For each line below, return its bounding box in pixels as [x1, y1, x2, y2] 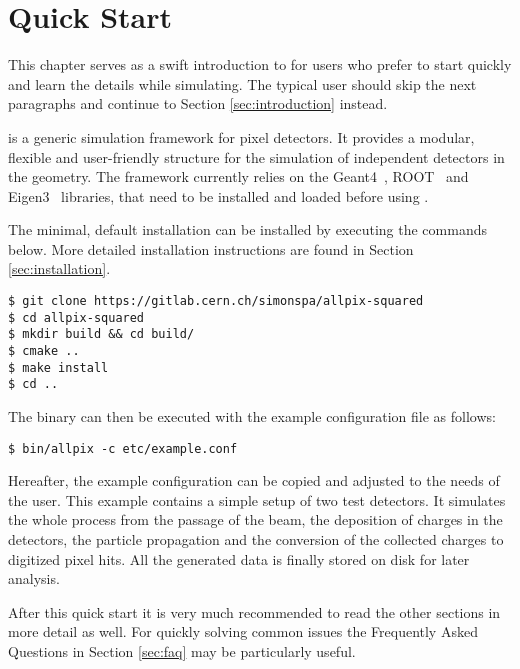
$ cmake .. [8, 344, 80, 359]
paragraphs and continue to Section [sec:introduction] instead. [8, 93, 388, 114]
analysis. [8, 568, 60, 589]
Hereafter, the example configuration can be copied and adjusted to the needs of [8, 470, 500, 491]
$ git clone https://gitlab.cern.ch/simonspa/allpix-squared [8, 294, 424, 309]
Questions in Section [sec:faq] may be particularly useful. [8, 641, 356, 661]
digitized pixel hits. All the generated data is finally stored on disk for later [8, 548, 470, 569]
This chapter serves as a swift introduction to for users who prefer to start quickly [8, 54, 512, 75]
